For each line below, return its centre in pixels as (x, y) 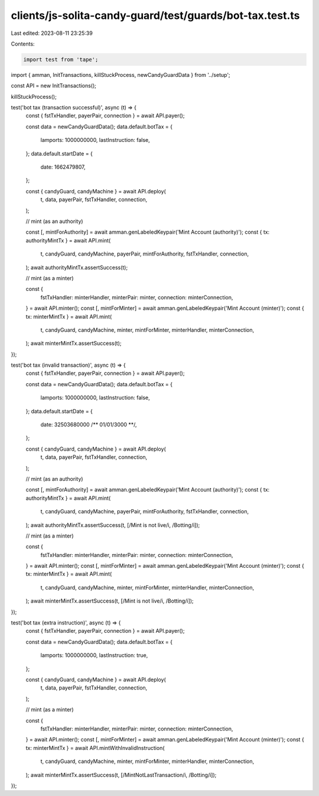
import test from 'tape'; (61, 59)
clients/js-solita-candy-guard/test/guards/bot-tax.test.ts (155, 15)
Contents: (23, 44)
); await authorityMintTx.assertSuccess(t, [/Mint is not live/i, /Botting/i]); (113, 525)
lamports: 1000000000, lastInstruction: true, (94, 655)
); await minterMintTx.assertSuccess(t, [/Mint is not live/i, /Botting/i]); (110, 601)
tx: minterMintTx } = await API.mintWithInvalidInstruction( (95, 748)
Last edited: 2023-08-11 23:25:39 (52, 33)
